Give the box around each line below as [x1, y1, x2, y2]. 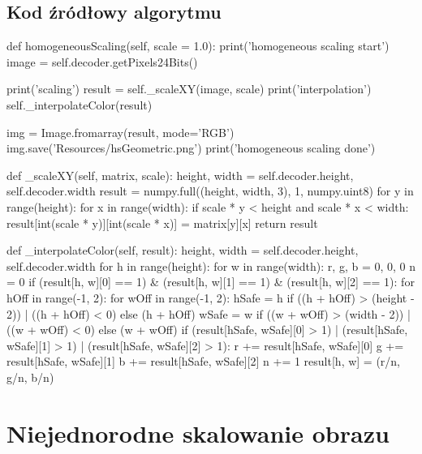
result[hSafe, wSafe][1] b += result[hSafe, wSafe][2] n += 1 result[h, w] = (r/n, [6, 353, 401, 370]
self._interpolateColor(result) [6, 96, 153, 113]
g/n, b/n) [6, 368, 54, 385]
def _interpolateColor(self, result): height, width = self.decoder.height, [6, 242, 359, 259]
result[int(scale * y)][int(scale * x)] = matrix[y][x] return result [6, 214, 318, 231]
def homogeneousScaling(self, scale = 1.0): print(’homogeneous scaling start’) [6, 37, 390, 54]
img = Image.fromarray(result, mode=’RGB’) [6, 123, 235, 140]
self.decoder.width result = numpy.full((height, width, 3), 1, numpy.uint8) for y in [6, 182, 414, 199]
